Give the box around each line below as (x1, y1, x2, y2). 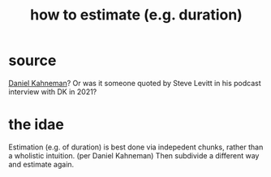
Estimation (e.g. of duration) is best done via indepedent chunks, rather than (8, 142, 264, 152)
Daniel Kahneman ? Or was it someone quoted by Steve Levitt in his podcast (8, 78, 261, 88)
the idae (8, 115, 65, 134)
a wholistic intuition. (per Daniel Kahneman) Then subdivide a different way (8, 150, 260, 160)
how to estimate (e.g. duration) (29, 6, 243, 24)
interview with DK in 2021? (8, 87, 97, 97)
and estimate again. (8, 159, 75, 169)
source (8, 51, 57, 70)
